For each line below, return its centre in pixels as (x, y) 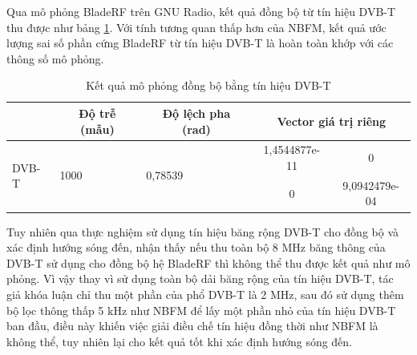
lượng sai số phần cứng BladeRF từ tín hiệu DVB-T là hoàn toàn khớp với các (200, 43)
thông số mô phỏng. (55, 58)
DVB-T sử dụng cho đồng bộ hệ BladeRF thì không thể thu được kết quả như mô (208, 262)
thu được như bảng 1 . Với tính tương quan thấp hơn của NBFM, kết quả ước (196, 27)
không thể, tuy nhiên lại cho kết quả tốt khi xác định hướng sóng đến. (180, 341)
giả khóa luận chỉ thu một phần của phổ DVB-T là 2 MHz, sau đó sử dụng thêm (205, 294)
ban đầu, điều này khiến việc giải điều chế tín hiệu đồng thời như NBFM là (192, 326)
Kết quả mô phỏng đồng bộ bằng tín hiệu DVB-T (208, 85)
